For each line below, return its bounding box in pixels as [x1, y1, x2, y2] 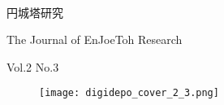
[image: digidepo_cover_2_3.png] [39, 87, 219, 99]
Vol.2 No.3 [6, 58, 59, 75]
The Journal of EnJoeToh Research [6, 31, 183, 48]
